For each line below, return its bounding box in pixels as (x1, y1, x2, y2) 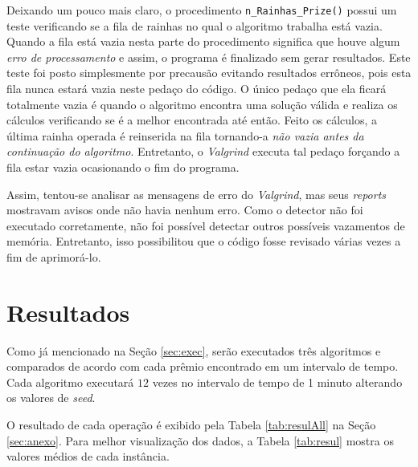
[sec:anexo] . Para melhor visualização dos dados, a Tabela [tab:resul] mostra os (6, 432, 394, 449)
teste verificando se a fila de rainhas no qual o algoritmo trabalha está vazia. (6, 17, 383, 34)
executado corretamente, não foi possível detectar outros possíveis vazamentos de (6, 217, 405, 233)
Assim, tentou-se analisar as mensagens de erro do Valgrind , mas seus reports (6, 185, 387, 202)
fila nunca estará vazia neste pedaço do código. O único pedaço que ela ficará (6, 80, 387, 97)
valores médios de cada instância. (6, 448, 170, 465)
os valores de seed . (6, 389, 96, 406)
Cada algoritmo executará (6, 373, 134, 390)
